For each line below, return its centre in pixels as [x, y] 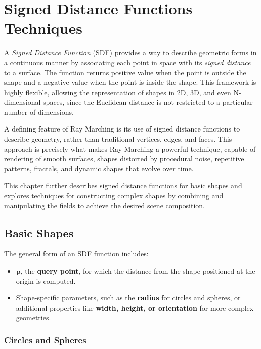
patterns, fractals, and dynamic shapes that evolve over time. [99, 168]
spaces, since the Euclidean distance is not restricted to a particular [148, 102]
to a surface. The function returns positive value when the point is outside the [125, 72]
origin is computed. [46, 280]
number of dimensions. [39, 112]
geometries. [33, 317]
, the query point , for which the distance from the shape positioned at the [138, 271]
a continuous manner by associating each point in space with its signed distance [127, 62]
